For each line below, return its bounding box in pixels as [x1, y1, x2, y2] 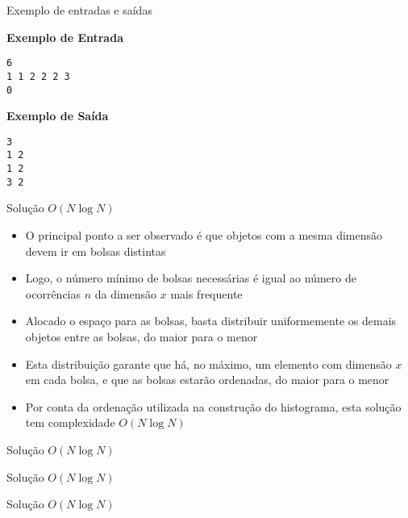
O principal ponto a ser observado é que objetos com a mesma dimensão [25, 226, 383, 243]
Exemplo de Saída [6, 107, 109, 124]
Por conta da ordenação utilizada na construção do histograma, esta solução [25, 398, 402, 415]
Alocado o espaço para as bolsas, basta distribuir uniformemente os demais [25, 312, 397, 329]
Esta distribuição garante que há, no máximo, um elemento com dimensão [25, 355, 392, 372]
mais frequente [170, 285, 243, 302]
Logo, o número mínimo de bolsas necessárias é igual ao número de [25, 269, 356, 286]
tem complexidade [25, 414, 115, 431]
